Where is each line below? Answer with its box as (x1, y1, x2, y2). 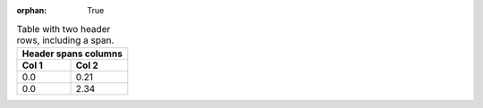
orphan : (16, 5, 47, 15)
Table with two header (16, 22, 111, 35)
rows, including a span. (16, 34, 114, 46)
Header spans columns (21, 47, 123, 60)
